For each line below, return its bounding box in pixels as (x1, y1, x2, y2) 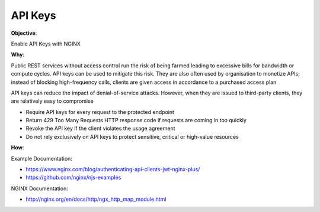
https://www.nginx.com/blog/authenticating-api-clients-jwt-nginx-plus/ (25, 166, 200, 173)
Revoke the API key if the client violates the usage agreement (25, 125, 175, 132)
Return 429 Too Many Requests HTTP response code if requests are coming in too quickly (25, 117, 247, 124)
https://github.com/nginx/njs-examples (25, 174, 121, 181)
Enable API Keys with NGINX (11, 40, 81, 47)
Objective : (11, 30, 37, 37)
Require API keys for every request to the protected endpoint (25, 108, 175, 115)
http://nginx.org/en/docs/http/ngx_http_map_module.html (25, 195, 167, 203)
